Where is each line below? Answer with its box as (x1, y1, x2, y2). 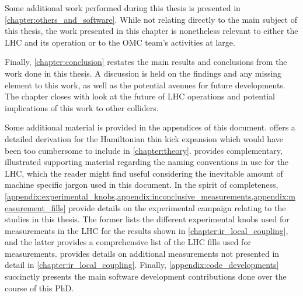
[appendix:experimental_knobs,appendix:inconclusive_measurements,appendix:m (5, 190, 295, 202)
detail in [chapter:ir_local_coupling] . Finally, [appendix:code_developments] (5, 259, 279, 271)
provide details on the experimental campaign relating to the (68, 201, 286, 214)
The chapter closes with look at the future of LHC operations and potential (5, 90, 275, 102)
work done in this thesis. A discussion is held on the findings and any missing (5, 67, 282, 79)
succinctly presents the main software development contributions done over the (5, 270, 287, 283)
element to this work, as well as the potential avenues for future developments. (5, 78, 285, 91)
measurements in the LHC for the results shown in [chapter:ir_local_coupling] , (5, 224, 288, 236)
